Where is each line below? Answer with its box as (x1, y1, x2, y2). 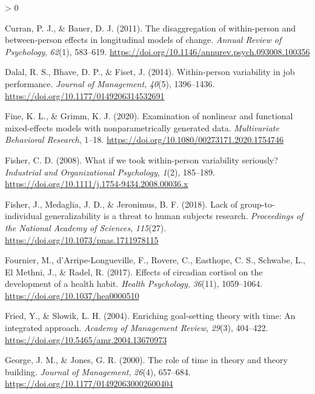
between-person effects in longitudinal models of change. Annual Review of (5, 33, 282, 46)
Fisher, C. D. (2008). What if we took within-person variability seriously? (5, 153, 278, 166)
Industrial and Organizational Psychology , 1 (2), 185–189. (5, 165, 215, 178)
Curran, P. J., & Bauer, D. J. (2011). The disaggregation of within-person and (5, 21, 296, 34)
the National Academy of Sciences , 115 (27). (5, 221, 167, 234)
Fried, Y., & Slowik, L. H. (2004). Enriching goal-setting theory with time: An (5, 309, 296, 322)
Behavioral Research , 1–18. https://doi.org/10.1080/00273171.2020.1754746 (5, 133, 284, 146)
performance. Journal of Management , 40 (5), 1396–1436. (5, 77, 215, 90)
